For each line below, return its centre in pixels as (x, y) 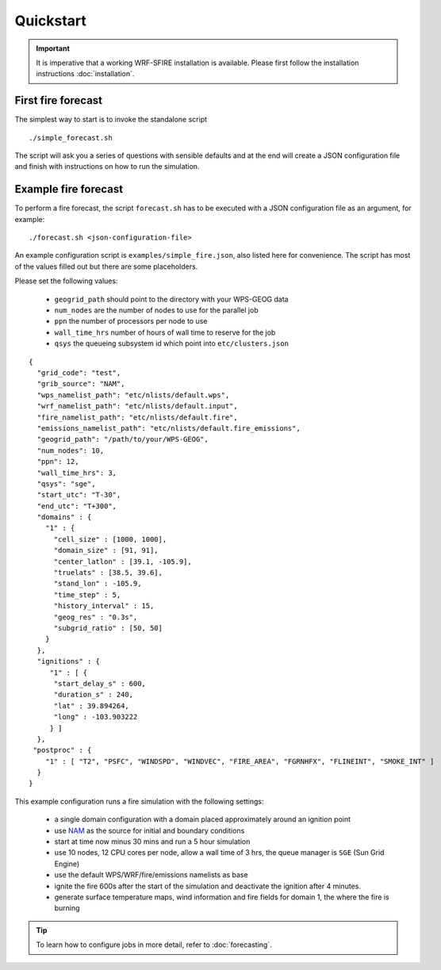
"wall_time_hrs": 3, (77, 473)
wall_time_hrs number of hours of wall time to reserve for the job (165, 332)
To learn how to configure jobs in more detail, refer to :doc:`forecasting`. (154, 945)
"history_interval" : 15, (104, 606)
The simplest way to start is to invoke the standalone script (111, 120)
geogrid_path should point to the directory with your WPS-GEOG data (171, 299)
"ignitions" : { (69, 661)
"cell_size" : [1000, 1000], (110, 539)
